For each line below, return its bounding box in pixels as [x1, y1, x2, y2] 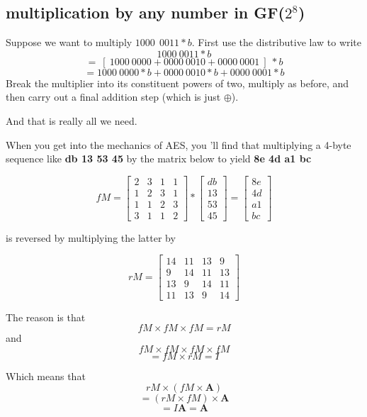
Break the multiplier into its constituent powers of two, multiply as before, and [6, 75, 349, 90]
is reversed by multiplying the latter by [6, 230, 176, 245]
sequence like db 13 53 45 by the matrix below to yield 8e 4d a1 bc [6, 151, 312, 166]
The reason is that [6, 309, 86, 324]
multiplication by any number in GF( [6, 1, 285, 23]
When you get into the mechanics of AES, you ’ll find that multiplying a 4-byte [6, 137, 351, 152]
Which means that [6, 368, 86, 383]
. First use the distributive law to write [191, 35, 362, 50]
